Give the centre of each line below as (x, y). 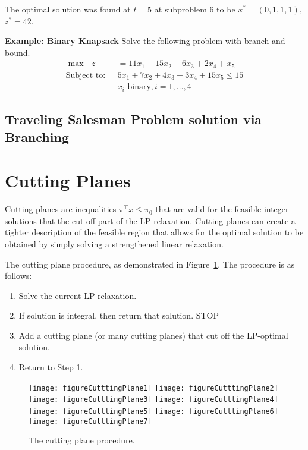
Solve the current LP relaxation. (78, 295)
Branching (37, 136)
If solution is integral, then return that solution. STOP (119, 315)
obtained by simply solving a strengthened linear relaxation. (114, 243)
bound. (18, 52)
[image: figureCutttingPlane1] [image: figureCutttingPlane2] (153, 388)
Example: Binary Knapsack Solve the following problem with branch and (145, 41)
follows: (18, 276)
